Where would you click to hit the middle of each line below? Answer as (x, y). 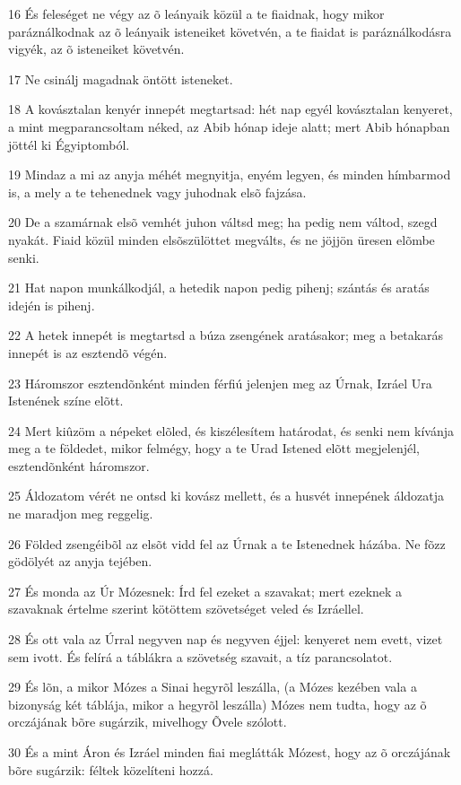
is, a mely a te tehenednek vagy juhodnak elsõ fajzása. (157, 192)
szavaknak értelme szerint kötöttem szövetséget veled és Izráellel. (186, 609)
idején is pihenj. (52, 305)
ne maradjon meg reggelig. (81, 514)
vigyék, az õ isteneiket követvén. (96, 49)
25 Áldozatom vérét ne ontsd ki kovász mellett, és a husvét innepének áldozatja (226, 496)
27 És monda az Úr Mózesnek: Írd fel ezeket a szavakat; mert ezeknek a (205, 591)
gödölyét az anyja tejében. (80, 561)
